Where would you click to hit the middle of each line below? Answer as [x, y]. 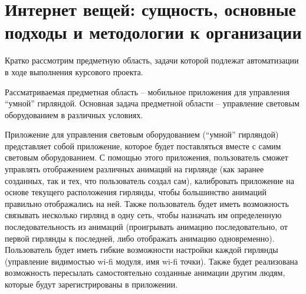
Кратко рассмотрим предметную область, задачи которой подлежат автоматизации [152, 60]
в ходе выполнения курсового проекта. [74, 71]
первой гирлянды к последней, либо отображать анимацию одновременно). [140, 238]
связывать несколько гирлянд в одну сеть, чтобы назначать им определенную [143, 215]
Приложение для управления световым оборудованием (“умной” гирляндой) [142, 134]
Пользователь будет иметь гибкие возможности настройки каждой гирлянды [142, 250]
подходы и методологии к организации [153, 32]
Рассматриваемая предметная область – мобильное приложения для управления [147, 91]
